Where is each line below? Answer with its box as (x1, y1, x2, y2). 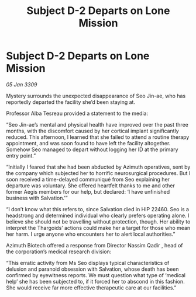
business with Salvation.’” (6, 194, 68, 201)
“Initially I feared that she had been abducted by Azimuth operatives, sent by (6, 163, 191, 170)
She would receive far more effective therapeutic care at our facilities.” (6, 284, 177, 291)
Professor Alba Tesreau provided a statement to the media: (6, 110, 148, 117)
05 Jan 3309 (6, 81, 37, 88)
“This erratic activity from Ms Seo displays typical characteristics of (6, 259, 170, 266)
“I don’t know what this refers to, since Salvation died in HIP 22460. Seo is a (6, 205, 189, 212)
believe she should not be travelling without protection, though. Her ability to (6, 218, 191, 225)
